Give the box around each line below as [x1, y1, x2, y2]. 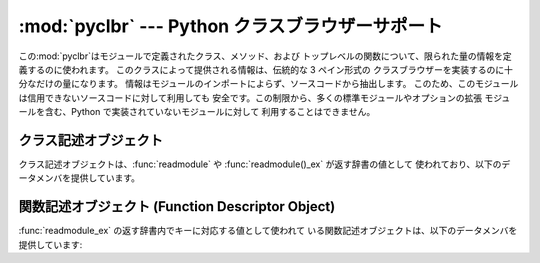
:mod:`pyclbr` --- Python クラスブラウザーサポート [18, 15, 444, 37]
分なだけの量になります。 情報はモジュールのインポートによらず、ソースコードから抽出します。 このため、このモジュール [18, 78, 519, 90]
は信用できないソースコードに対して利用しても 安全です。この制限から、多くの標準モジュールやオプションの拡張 [18, 91, 483, 104]
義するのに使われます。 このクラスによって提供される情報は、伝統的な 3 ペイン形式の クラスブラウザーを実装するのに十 [18, 63, 514, 75]
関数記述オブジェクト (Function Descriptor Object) [18, 198, 336, 215]
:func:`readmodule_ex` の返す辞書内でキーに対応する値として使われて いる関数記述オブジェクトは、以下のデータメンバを [18, 225, 518, 237]
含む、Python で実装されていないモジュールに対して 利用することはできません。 [44, 106, 376, 118]
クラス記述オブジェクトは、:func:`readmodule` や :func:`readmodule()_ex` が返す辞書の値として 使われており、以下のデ [18, 158, 511, 170]
